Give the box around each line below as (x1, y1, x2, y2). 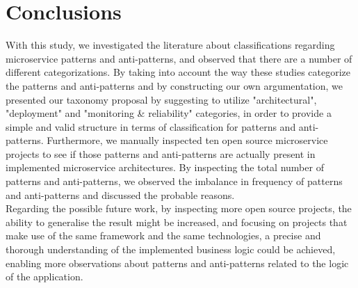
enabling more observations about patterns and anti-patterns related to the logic (6, 255, 349, 270)
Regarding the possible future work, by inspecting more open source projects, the (6, 201, 352, 216)
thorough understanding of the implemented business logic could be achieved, (6, 242, 336, 257)
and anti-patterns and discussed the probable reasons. (6, 187, 235, 202)
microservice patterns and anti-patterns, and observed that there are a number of (6, 51, 352, 65)
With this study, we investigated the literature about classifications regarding (6, 38, 335, 52)
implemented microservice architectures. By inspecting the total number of (6, 160, 324, 175)
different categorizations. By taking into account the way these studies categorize (6, 65, 351, 79)
